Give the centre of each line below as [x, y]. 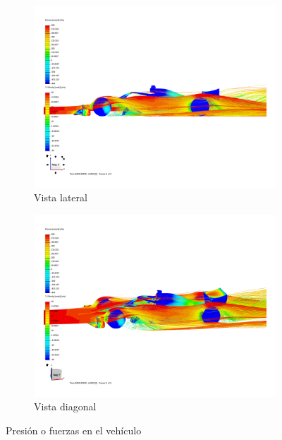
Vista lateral [61, 197]
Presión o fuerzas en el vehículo [74, 430]
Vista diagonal [65, 406]
